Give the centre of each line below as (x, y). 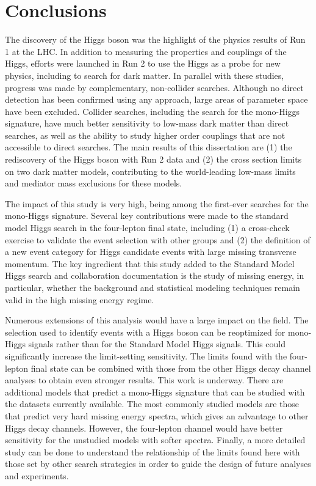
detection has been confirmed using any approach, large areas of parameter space (156, 99)
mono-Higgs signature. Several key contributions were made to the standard (147, 215)
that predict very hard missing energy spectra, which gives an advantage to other (157, 415)
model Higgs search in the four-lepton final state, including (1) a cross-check (147, 228)
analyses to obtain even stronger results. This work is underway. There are (144, 380)
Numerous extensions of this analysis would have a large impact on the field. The (157, 320)
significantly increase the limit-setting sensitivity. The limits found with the (146, 355)
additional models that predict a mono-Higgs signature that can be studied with (155, 392)
